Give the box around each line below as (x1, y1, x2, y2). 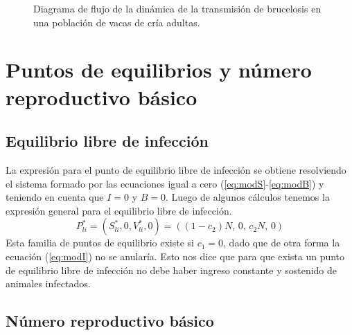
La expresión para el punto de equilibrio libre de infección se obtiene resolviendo (6, 162, 346, 176)
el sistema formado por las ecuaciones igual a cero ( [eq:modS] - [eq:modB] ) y (6, 176, 324, 190)
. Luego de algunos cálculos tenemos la (166, 190, 330, 204)
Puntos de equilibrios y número (6, 55, 312, 84)
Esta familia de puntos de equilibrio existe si (6, 235, 194, 250)
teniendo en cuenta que (6, 190, 104, 204)
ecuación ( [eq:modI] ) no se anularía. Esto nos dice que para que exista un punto (6, 248, 345, 263)
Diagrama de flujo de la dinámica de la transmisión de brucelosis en (33, 1, 322, 15)
